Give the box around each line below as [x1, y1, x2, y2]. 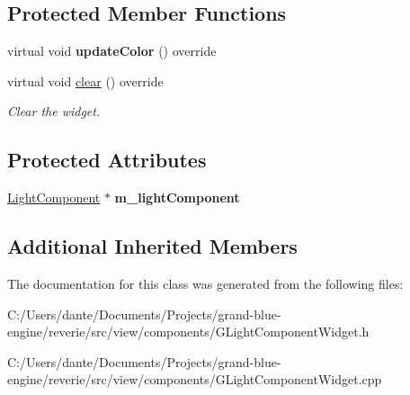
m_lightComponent [114, 188, 240, 207]
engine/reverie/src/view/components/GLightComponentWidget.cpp [7, 370, 382, 389]
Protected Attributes [7, 146, 207, 174]
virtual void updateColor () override [7, 41, 217, 60]
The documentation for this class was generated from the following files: [7, 274, 404, 292]
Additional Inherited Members [7, 232, 298, 260]
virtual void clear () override [7, 71, 164, 90]
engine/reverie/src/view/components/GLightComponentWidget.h [7, 322, 370, 341]
